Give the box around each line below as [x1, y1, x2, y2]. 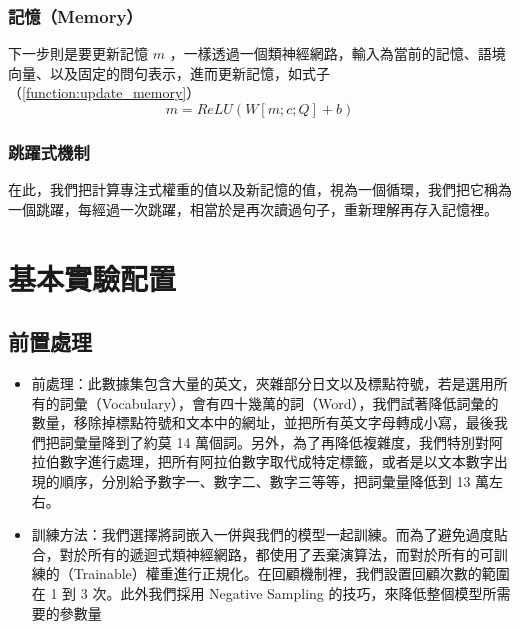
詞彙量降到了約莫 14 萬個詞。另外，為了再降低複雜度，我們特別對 [59, 431, 490, 452]
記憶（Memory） [8, 3, 143, 28]
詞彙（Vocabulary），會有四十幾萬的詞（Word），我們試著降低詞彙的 [59, 392, 499, 413]
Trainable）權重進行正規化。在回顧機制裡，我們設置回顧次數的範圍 [73, 563, 510, 584]
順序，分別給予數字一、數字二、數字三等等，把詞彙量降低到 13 [59, 470, 471, 491]
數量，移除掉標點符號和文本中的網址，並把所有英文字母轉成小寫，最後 [31, 412, 494, 433]
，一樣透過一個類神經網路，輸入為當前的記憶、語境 [169, 43, 506, 64]
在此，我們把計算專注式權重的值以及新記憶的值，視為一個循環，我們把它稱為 [8, 179, 512, 200]
